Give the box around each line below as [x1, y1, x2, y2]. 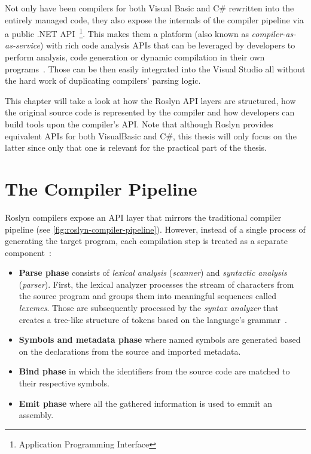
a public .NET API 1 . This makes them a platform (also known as [5, 26, 249, 39]
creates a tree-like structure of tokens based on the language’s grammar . [19, 313, 287, 325]
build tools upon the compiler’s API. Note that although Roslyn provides [5, 118, 273, 130]
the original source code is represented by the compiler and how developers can [5, 106, 295, 118]
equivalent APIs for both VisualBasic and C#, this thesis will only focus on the [5, 129, 297, 142]
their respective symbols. [19, 377, 109, 389]
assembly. [19, 409, 54, 421]
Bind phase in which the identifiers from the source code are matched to [19, 365, 290, 377]
